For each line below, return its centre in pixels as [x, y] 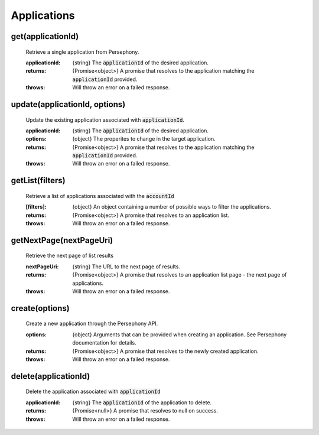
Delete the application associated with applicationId [93, 392]
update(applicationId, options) [68, 104]
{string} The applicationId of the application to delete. [142, 402]
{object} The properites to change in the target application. [144, 139]
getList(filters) [38, 181]
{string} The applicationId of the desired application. [141, 63]
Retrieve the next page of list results [70, 256]
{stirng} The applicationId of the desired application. [141, 131]
